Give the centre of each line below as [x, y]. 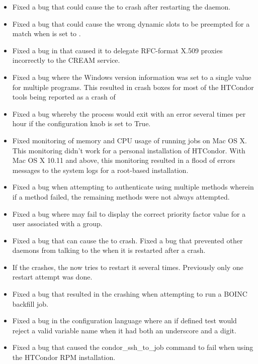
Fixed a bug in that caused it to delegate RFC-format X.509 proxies [117, 50]
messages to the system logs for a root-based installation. [100, 170]
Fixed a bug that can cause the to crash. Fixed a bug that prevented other [127, 240]
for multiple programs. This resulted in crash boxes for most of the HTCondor [133, 87]
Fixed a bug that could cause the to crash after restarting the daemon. [121, 7]
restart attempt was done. [52, 277]
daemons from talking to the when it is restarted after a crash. [109, 250]
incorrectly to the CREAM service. [66, 60]
